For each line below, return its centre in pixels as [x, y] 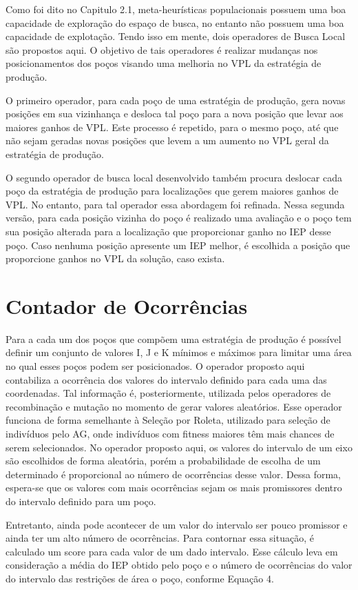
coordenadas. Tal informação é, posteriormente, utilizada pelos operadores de [168, 393]
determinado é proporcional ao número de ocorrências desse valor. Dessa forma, [173, 474]
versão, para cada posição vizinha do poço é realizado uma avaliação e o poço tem [179, 218]
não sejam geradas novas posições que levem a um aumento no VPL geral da [167, 140]
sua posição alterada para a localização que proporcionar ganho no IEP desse [168, 231]
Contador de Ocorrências [127, 305]
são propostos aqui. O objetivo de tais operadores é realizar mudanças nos [162, 49]
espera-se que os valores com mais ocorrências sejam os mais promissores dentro [174, 488]
